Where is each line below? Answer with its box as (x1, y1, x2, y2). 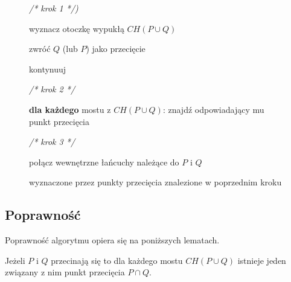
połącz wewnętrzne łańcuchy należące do (29, 155, 179, 168)
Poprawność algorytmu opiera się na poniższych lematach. (5, 234, 220, 246)
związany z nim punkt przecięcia (5, 266, 125, 278)
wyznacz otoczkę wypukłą (29, 22, 124, 34)
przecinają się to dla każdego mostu (51, 254, 183, 266)
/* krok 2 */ (29, 83, 75, 95)
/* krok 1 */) (29, 2, 78, 14)
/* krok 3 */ (29, 135, 75, 148)
